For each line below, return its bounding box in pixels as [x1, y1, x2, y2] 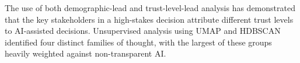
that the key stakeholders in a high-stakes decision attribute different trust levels [5, 13, 294, 25]
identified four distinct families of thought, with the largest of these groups [5, 36, 272, 48]
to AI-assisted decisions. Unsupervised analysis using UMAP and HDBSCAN [5, 24, 281, 37]
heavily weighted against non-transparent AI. [5, 47, 166, 60]
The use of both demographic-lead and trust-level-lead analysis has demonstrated [5, 2, 295, 13]
